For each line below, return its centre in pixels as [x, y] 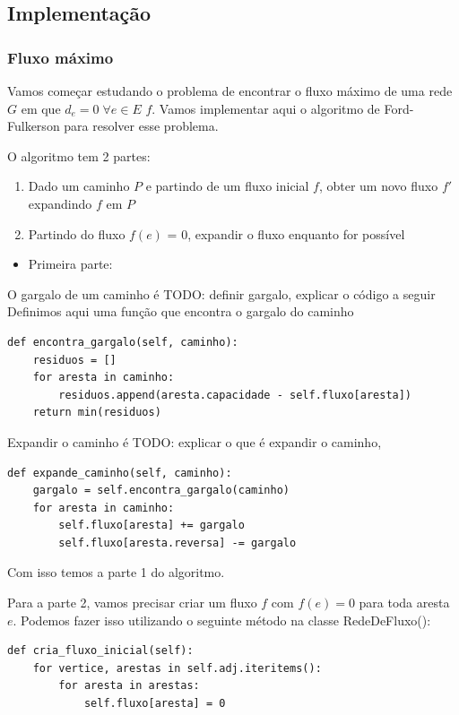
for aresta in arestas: [129, 686]
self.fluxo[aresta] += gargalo [152, 525]
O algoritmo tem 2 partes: [79, 155]
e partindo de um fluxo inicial [227, 186]
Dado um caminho [79, 186]
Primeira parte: [70, 264]
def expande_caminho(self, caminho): [120, 473]
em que [41, 108]
